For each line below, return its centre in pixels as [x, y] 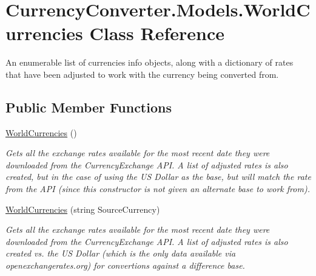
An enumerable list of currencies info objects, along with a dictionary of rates [150, 62]
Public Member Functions [89, 107]
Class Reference [157, 33]
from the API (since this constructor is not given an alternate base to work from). [158, 189]
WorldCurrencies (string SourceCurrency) [83, 209]
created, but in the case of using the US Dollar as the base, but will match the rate [158, 177]
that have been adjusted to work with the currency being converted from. [142, 74]
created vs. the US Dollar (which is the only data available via [121, 253]
